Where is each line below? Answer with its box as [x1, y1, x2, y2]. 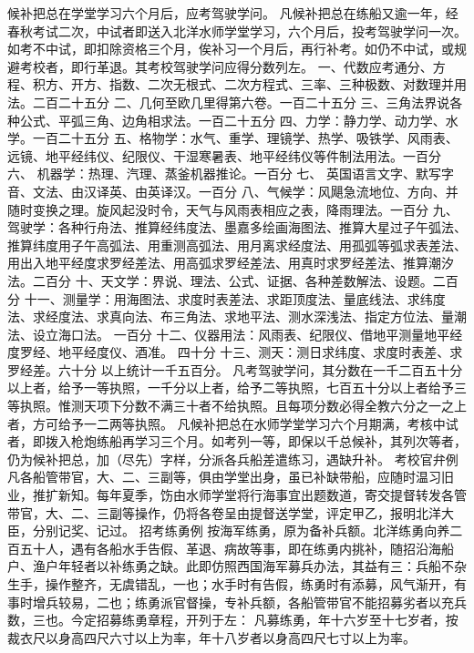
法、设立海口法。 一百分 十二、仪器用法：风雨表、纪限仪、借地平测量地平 [7, 324, 450, 343]
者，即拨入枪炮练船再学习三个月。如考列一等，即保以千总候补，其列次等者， [7, 432, 467, 451]
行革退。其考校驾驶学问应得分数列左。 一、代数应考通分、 [83, 56, 433, 76]
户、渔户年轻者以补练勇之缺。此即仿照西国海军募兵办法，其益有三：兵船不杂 [7, 556, 467, 576]
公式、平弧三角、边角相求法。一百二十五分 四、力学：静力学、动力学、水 [19, 110, 459, 129]
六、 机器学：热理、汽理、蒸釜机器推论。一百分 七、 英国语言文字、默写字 [7, 164, 454, 183]
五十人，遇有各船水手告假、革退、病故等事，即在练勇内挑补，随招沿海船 [19, 538, 454, 557]
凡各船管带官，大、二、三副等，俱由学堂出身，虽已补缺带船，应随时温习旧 [7, 467, 454, 486]
